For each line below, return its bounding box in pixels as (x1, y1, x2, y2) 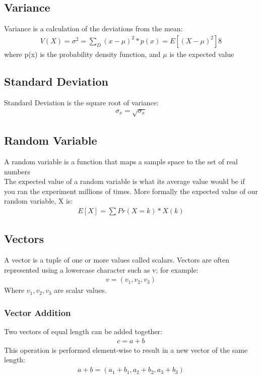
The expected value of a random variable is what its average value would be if (4, 176, 245, 186)
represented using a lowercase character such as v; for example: (4, 264, 199, 275)
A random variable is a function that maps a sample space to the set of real (4, 156, 238, 166)
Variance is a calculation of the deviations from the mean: (4, 23, 183, 34)
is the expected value (169, 48, 234, 59)
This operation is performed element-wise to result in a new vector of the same (4, 344, 248, 355)
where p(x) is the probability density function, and (4, 48, 161, 59)
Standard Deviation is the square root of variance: (4, 97, 159, 107)
